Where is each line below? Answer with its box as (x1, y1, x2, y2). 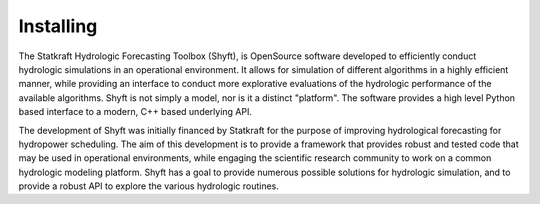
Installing (18, 15, 98, 37)
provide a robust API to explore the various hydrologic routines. (18, 180, 280, 192)
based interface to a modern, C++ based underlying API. (18, 106, 253, 118)
